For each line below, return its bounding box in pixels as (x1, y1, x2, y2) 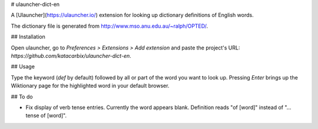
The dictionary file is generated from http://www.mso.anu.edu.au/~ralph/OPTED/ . (11, 22, 208, 29)
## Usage (11, 63, 35, 70)
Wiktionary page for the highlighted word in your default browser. (11, 82, 170, 90)
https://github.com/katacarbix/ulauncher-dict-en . (11, 52, 132, 59)
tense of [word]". (25, 112, 67, 119)
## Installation (11, 33, 45, 41)
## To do (11, 93, 33, 100)
